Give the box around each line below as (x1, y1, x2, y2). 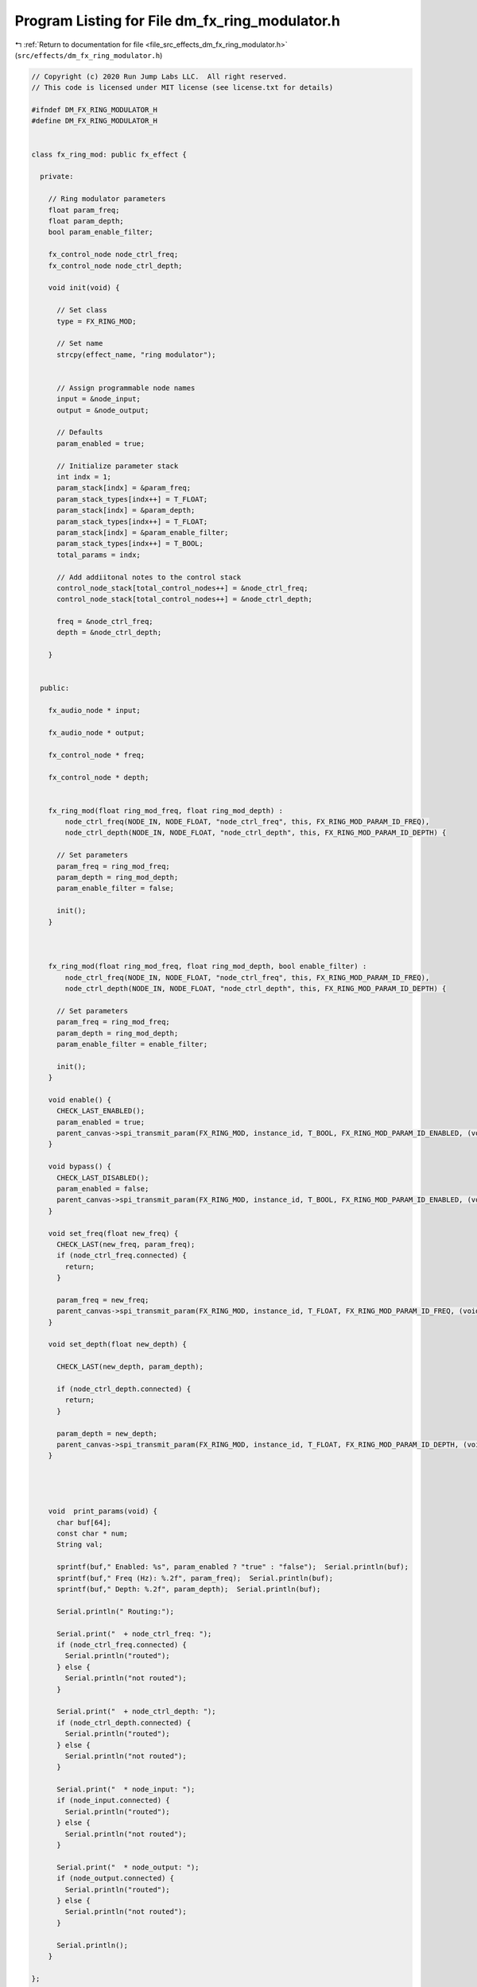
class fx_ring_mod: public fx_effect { (31, 149, 187, 159)
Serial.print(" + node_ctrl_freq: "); (56, 1629, 212, 1638)
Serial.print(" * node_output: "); (56, 1862, 200, 1872)
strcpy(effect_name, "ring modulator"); (56, 350, 216, 359)
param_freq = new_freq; (56, 1296, 149, 1304)
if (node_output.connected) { (56, 1874, 175, 1883)
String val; (56, 1540, 103, 1549)
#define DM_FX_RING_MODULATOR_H (31, 116, 158, 126)
